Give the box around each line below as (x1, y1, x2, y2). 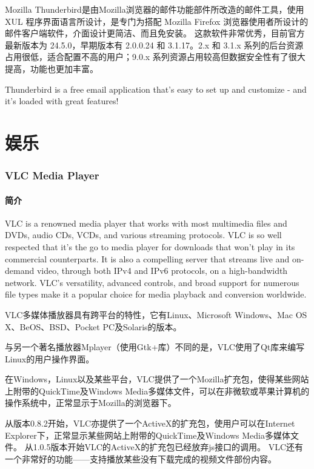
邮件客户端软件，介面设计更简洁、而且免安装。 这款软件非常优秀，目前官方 (5, 27, 305, 39)
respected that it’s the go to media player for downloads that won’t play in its (5, 240, 295, 253)
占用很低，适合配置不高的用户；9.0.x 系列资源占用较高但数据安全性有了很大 (5, 50, 306, 63)
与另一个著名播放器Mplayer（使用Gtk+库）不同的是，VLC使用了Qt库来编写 (5, 341, 305, 353)
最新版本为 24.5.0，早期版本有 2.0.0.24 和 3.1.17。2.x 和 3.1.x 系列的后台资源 (5, 38, 304, 51)
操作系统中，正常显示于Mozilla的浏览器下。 (5, 396, 176, 409)
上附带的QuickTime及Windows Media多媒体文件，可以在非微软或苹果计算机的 (5, 384, 310, 397)
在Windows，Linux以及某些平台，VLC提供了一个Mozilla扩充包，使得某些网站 (5, 373, 309, 385)
